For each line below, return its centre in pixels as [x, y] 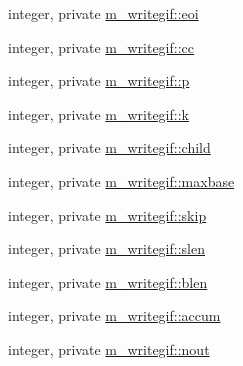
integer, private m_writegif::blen [108, 281]
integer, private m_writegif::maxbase [121, 180]
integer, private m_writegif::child [109, 147]
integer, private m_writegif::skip [107, 214]
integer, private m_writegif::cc [101, 46]
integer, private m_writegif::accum [114, 315]
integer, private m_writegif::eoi [103, 13]
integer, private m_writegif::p [99, 80]
